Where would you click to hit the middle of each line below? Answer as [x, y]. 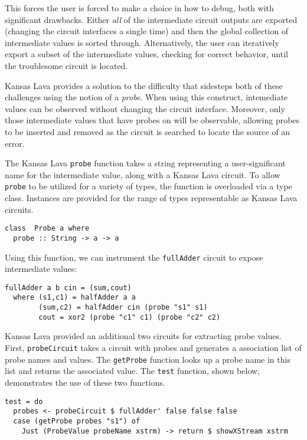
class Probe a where [47, 229]
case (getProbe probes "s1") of [77, 421]
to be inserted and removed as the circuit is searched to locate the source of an [148, 131]
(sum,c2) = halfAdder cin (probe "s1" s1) [123, 308]
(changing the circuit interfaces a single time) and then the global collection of [147, 31]
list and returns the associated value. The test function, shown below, [132, 371]
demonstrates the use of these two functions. [85, 382]
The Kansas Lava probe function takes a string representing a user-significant [145, 163]
